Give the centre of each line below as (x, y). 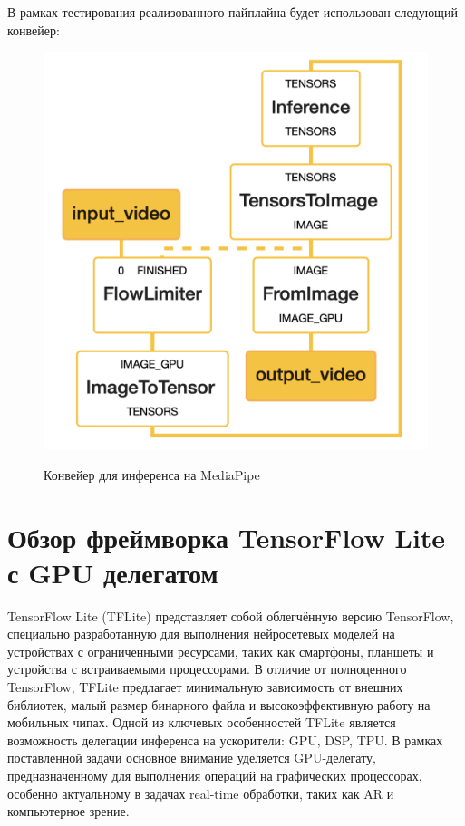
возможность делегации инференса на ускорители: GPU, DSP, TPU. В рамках (225, 740)
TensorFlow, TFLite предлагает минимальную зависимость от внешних (205, 687)
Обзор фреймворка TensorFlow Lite (227, 537)
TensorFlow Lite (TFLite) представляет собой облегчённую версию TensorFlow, (231, 615)
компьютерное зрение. (68, 811)
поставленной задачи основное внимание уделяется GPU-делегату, (192, 758)
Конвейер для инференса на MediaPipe (152, 474)
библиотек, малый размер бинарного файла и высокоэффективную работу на (219, 704)
